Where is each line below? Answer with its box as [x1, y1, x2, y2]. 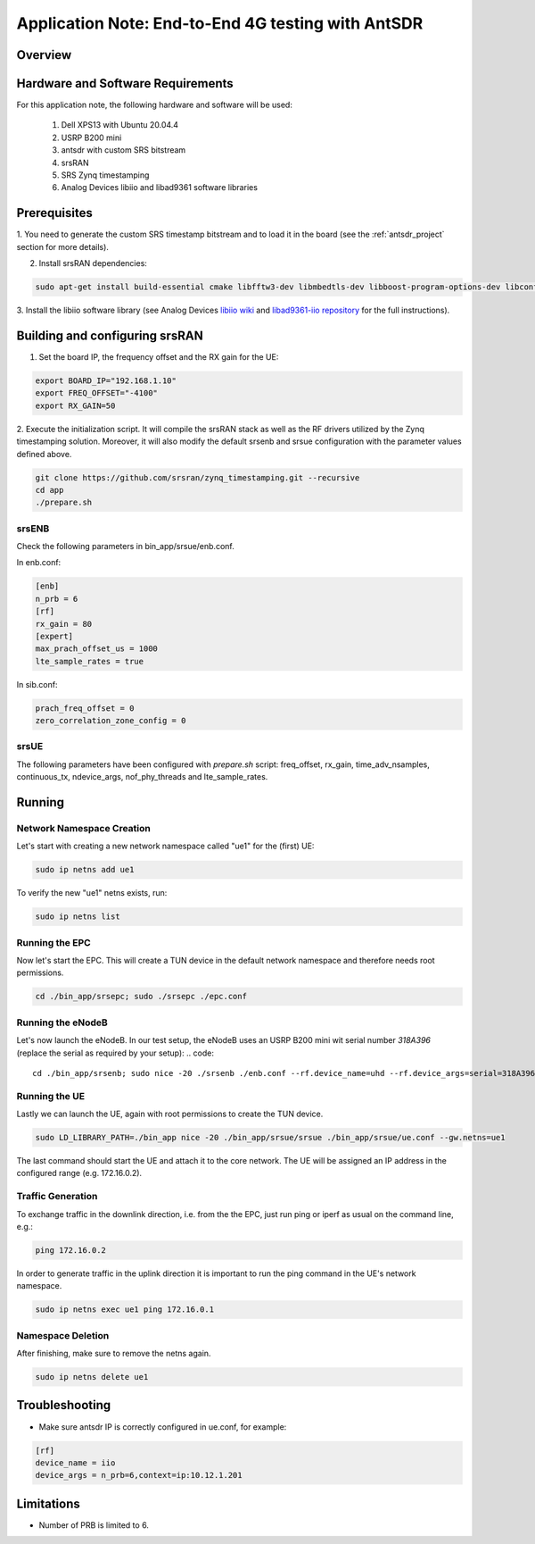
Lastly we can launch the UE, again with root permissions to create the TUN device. [16, 1108, 324, 1120]
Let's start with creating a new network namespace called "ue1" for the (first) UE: [16, 840, 315, 852]
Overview [16, 47, 72, 63]
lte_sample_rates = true [35, 656, 144, 666]
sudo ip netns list [35, 912, 120, 922]
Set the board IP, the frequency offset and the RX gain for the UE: [38, 351, 279, 362]
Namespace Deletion [16, 1329, 110, 1341]
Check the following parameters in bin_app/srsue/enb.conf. [16, 541, 235, 552]
